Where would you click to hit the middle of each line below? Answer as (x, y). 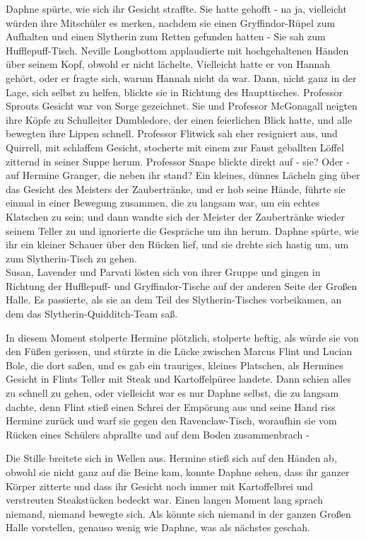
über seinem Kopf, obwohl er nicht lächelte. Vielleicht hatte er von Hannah (168, 64)
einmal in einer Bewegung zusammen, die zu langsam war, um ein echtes (163, 203)
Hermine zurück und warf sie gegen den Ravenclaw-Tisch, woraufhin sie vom (171, 421)
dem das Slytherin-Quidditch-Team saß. (92, 314)
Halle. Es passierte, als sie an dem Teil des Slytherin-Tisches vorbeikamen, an (174, 300)
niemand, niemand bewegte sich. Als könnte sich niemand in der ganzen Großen (178, 513)
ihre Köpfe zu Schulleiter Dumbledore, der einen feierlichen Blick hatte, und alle (179, 119)
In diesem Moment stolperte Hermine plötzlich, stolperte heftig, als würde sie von (182, 337)
